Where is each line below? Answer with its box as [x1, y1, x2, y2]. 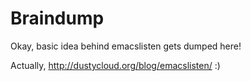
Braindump [10, 7, 105, 30]
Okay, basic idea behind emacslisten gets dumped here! [10, 40, 242, 52]
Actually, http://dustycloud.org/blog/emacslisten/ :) [10, 59, 221, 71]
